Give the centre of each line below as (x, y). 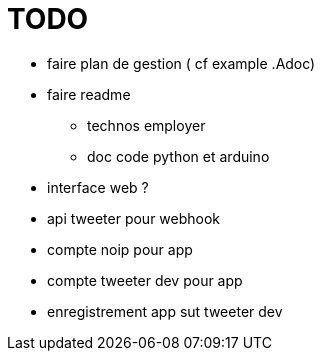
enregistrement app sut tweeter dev (165, 311)
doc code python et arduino (178, 156)
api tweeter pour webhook (134, 218)
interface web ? (98, 187)
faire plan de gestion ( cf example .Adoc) (181, 63)
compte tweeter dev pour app (145, 280)
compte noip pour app (120, 249)
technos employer (146, 125)
